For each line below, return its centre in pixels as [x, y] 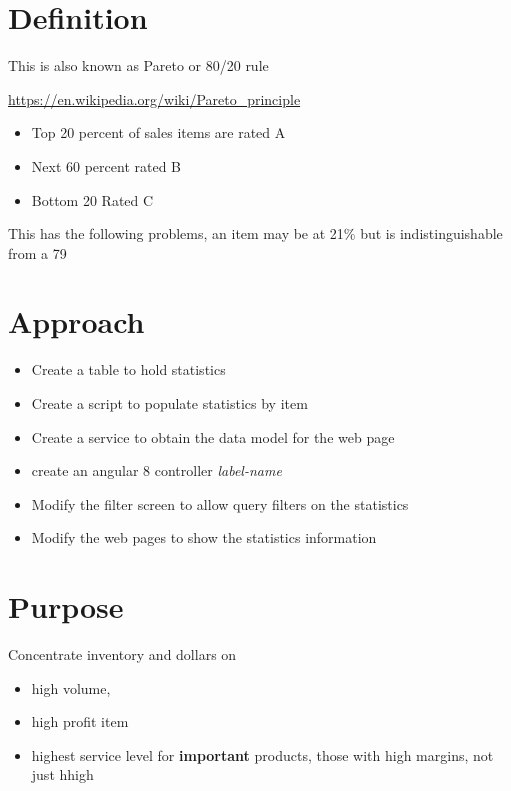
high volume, [71, 687]
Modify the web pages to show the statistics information [204, 537]
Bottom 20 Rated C [92, 199]
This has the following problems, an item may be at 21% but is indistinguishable [255, 233]
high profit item [80, 721]
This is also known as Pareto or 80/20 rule [138, 65]
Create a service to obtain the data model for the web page [213, 436]
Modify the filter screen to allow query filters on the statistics [220, 503]
